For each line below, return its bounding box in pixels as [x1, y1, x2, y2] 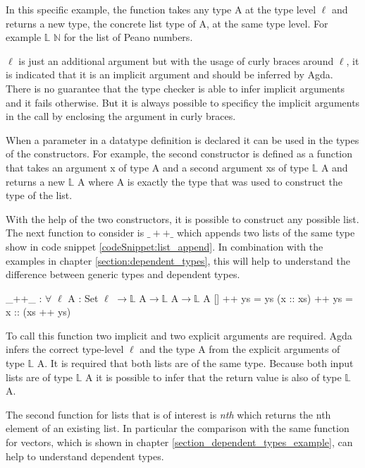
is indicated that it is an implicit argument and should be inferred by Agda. [6, 67, 333, 82]
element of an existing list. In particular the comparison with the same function [6, 421, 349, 436]
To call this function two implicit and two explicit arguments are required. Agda [6, 328, 352, 342]
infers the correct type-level [6, 342, 124, 356]
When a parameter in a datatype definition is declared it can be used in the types [6, 132, 359, 147]
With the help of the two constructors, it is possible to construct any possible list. [6, 211, 359, 226]
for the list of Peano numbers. [63, 30, 193, 44]
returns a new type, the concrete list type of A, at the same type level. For [6, 16, 328, 30]
